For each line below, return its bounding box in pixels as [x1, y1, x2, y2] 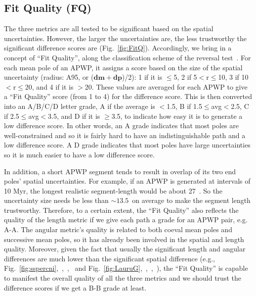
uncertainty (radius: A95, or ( [4, 72, 94, 82]
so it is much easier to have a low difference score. [4, 149, 155, 159]
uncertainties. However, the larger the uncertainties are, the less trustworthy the [4, 33, 247, 43]
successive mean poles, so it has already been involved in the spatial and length [4, 234, 244, 244]
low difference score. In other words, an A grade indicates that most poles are [4, 120, 239, 131]
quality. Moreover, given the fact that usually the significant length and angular [4, 244, 246, 254]
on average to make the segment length [132, 195, 251, 205]
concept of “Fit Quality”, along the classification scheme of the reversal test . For [4, 52, 251, 62]
